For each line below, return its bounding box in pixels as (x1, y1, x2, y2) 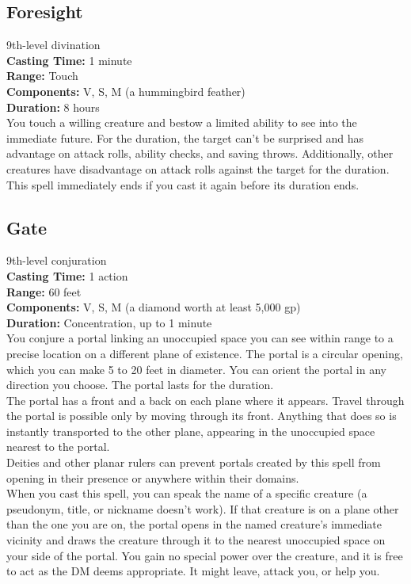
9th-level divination (6, 36, 101, 53)
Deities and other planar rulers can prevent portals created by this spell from (6, 454, 381, 471)
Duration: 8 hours (6, 98, 100, 115)
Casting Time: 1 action (6, 267, 128, 284)
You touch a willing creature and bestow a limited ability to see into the (6, 114, 357, 131)
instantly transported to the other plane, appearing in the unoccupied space (6, 422, 375, 439)
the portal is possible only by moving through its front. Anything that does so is (6, 407, 397, 424)
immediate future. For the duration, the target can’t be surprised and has (6, 129, 364, 146)
